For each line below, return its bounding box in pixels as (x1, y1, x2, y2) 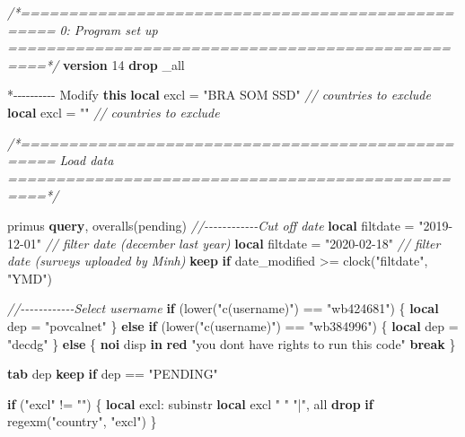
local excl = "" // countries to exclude (7, 102, 220, 121)
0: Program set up (59, 20, 158, 39)
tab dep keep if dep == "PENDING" (7, 364, 218, 383)
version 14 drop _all (62, 55, 185, 74)
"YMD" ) (7, 268, 52, 287)
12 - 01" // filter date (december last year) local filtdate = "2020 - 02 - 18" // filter (7, 233, 441, 252)
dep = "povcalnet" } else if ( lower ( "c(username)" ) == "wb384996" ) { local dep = (7, 316, 459, 335)
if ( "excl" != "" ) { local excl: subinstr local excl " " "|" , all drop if (7, 394, 373, 413)
